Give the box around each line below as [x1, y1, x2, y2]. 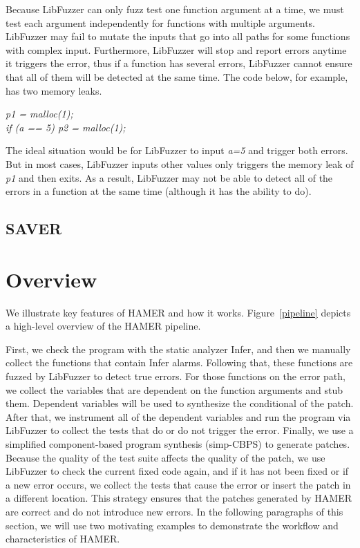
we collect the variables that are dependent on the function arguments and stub [6, 382, 343, 397]
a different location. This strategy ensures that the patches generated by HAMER [6, 491, 352, 505]
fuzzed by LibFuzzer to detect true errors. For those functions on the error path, [6, 369, 345, 383]
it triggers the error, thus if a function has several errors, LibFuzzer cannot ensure [6, 56, 352, 70]
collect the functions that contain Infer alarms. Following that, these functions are [6, 355, 353, 370]
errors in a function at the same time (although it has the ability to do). [6, 184, 312, 198]
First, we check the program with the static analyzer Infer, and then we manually [6, 341, 351, 356]
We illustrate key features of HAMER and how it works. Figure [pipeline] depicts [6, 305, 351, 319]
